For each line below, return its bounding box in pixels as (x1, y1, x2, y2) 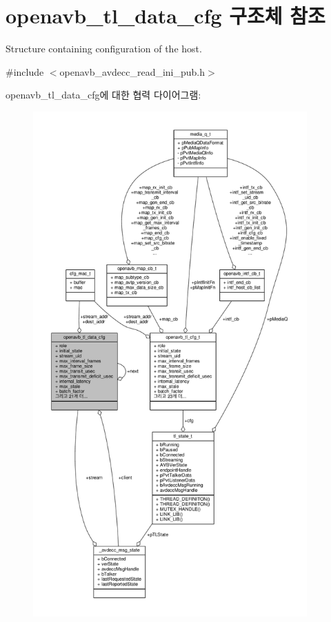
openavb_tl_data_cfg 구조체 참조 (6, 1, 325, 30)
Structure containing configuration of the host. (6, 41, 202, 56)
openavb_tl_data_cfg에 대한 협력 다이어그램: (6, 87, 201, 102)
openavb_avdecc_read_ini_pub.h (59, 64, 205, 79)
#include (6, 64, 44, 79)
